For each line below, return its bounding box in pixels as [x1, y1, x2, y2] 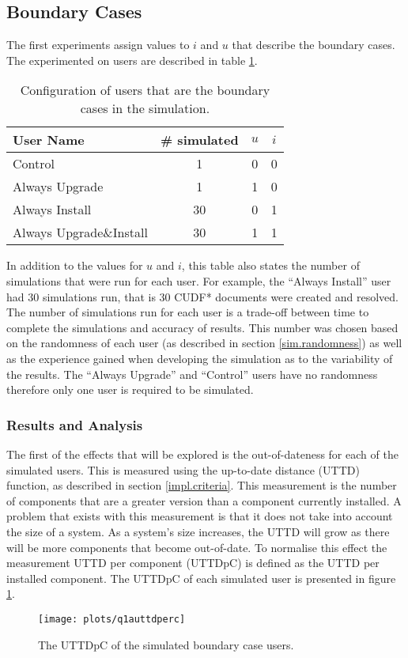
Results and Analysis [6, 414, 143, 434]
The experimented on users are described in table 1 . [6, 51, 258, 68]
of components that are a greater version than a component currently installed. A [6, 492, 402, 509]
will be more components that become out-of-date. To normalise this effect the [6, 539, 387, 555]
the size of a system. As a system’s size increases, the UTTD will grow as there [6, 523, 390, 539]
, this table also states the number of [181, 257, 360, 274]
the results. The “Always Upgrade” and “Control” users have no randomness [6, 365, 378, 382]
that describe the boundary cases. [232, 36, 395, 53]
